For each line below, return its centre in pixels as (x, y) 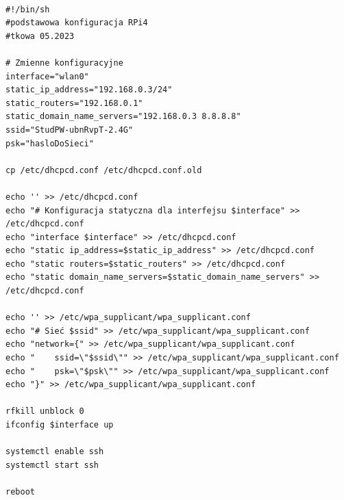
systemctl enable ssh (55, 452)
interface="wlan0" (47, 76)
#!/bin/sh (28, 9)
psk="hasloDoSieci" (50, 143)
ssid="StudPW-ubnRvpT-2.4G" (70, 130)
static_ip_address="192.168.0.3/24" (89, 90)
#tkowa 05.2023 (40, 36)
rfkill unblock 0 (45, 411)
